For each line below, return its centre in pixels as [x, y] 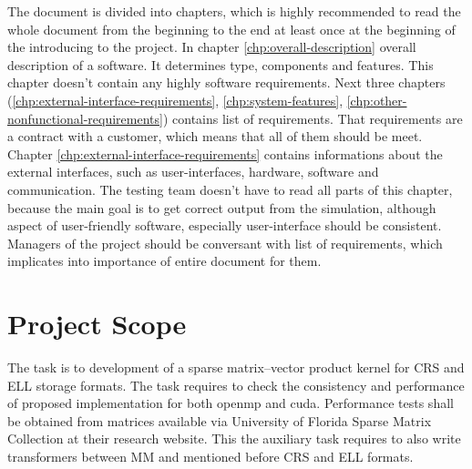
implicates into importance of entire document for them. [164, 261]
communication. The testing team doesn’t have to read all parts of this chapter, [230, 189]
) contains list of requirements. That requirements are [313, 118]
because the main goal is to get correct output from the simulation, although [222, 207]
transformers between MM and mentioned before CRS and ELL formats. [210, 456]
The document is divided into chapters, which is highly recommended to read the [234, 11]
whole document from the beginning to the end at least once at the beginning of [231, 29]
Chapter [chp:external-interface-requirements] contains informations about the [225, 153]
